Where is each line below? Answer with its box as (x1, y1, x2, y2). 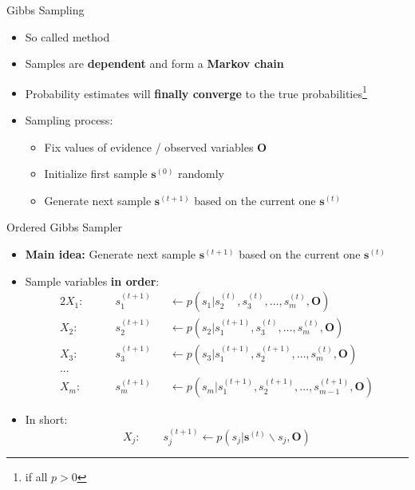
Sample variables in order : (25, 272, 160, 289)
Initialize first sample (44, 165, 148, 182)
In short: (25, 411, 68, 428)
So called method (25, 28, 110, 45)
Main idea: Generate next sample (25, 246, 196, 262)
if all (25, 468, 48, 485)
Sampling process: (25, 112, 113, 128)
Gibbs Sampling (6, 2, 85, 18)
